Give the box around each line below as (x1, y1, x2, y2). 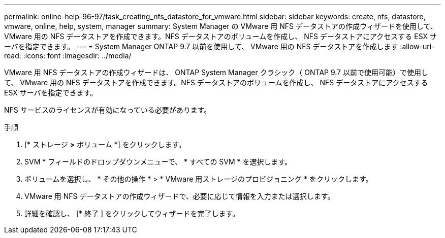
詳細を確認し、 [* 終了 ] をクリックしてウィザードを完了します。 (24, 209, 240, 218)
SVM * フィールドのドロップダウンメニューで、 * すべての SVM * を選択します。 (24, 157, 292, 166)
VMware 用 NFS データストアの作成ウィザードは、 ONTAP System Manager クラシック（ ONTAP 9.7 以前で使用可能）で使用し (4, 68, 428, 77)
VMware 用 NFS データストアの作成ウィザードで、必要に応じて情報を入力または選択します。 (24, 192, 335, 200)
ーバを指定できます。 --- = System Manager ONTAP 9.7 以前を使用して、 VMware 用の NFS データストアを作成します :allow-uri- (4, 42, 435, 51)
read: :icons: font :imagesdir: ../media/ (4, 51, 132, 60)
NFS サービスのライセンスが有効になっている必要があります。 (4, 106, 211, 114)
